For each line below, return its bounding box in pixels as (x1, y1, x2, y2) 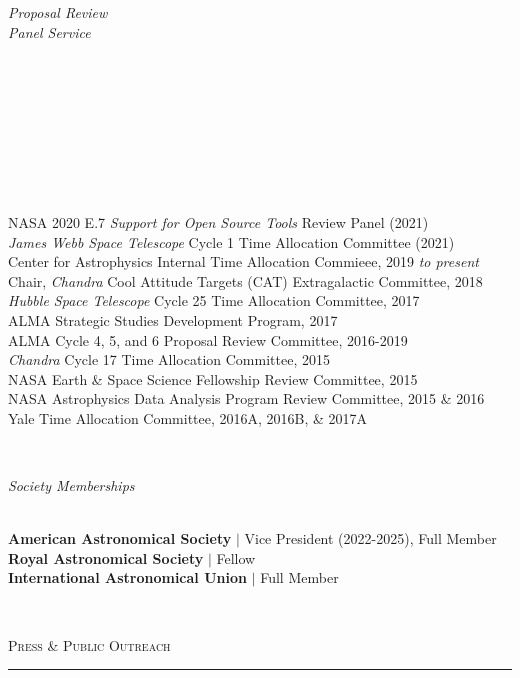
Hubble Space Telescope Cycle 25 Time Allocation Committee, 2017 (8, 290, 420, 311)
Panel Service (8, 21, 91, 42)
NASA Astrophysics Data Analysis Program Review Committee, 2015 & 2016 (8, 388, 485, 409)
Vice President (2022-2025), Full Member (244, 528, 497, 549)
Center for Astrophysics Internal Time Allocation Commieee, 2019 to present (8, 251, 479, 272)
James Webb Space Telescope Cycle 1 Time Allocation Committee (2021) (8, 231, 455, 252)
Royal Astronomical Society (8, 547, 204, 568)
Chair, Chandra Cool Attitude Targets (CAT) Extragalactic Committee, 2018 (8, 270, 483, 291)
